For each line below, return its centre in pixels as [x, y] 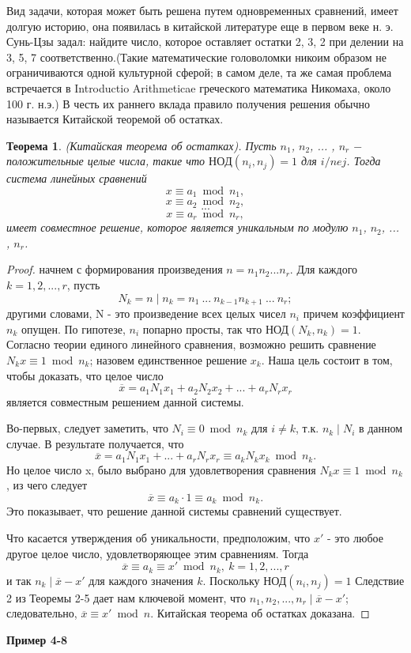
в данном [381, 428]
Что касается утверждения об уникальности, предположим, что [158, 538]
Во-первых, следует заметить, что [87, 428]
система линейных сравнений [77, 178]
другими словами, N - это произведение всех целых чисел [146, 313]
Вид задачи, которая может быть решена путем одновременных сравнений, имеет [202, 10]
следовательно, [42, 613]
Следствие [380, 580]
